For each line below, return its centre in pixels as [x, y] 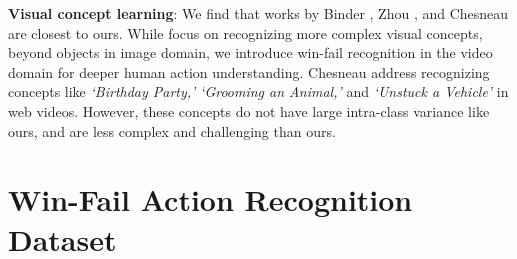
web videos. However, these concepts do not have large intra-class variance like [249, 110]
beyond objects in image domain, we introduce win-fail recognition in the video [250, 52]
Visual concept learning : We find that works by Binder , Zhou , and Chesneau [258, 13]
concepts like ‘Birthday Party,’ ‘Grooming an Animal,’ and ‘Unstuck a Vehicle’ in [258, 91]
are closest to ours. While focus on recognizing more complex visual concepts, [245, 32]
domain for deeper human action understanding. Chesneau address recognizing [249, 71]
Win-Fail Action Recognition [210, 199]
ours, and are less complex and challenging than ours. [172, 130]
